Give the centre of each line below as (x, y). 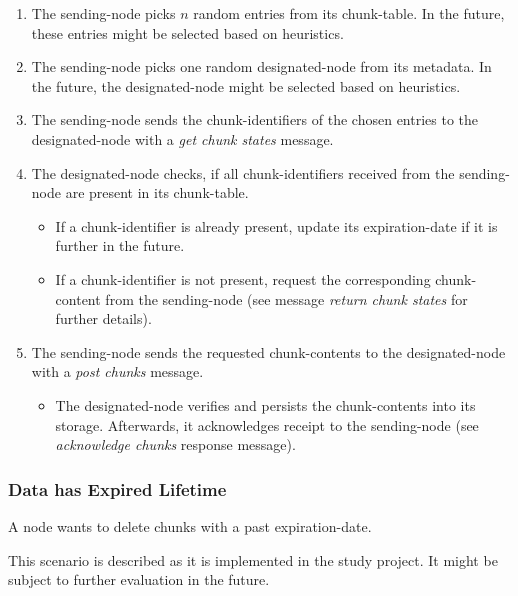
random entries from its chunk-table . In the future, (349, 13)
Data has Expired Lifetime (117, 488)
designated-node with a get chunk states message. (182, 138)
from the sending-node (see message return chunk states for (286, 298)
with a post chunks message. (117, 371)
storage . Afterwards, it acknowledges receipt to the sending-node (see (267, 424)
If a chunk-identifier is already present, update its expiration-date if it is (276, 225)
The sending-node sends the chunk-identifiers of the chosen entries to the (255, 119)
